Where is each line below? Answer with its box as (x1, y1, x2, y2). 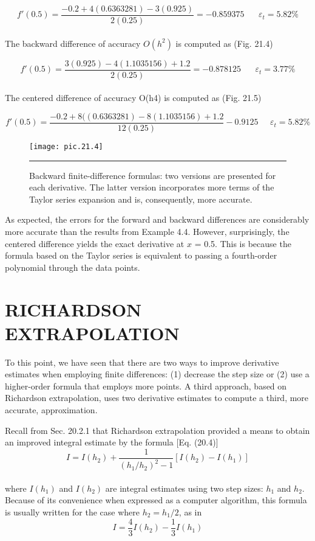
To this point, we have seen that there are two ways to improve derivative (5, 355, 279, 368)
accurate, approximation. (5, 403, 98, 416)
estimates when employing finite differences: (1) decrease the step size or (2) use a (5, 368, 310, 380)
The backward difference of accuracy (5, 37, 141, 49)
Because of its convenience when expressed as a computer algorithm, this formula (5, 494, 307, 506)
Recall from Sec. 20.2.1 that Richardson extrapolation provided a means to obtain (5, 424, 310, 436)
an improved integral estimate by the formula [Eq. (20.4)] (5, 436, 218, 449)
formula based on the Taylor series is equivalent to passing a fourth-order (5, 249, 277, 262)
